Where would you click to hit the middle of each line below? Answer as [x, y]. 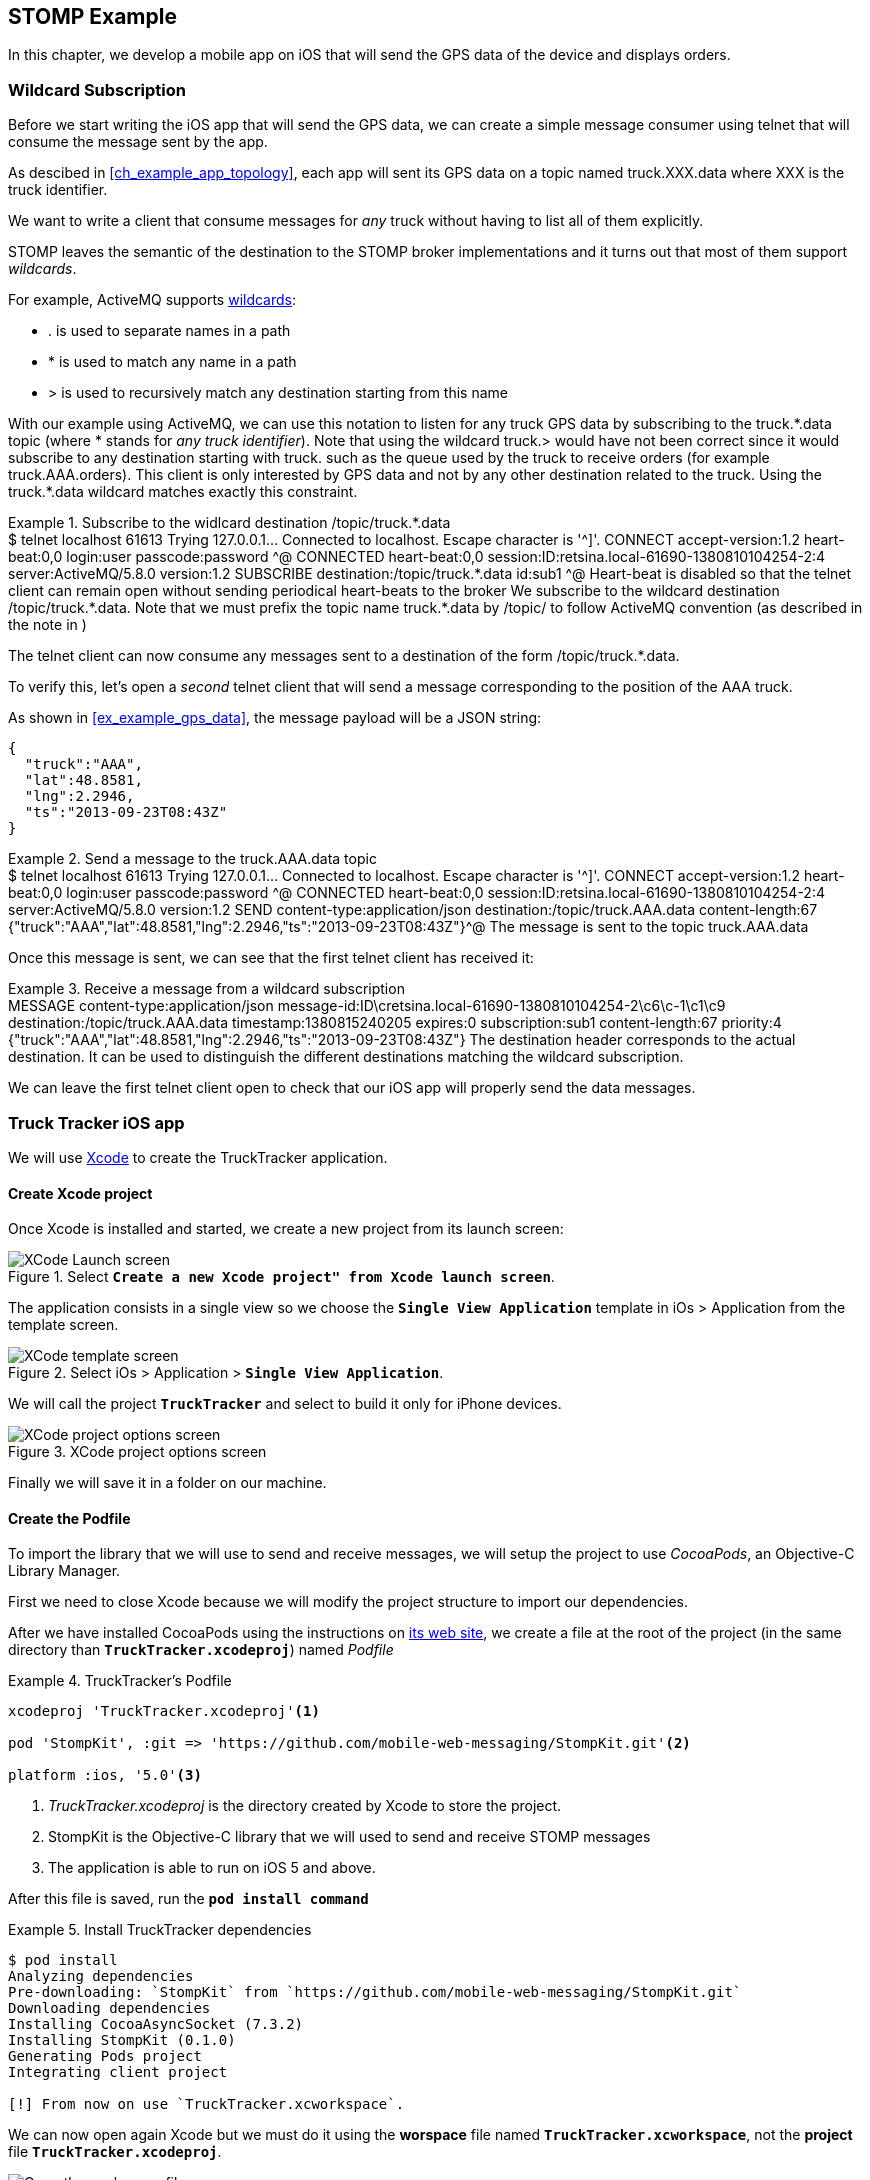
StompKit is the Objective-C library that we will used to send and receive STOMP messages [349, 1837]
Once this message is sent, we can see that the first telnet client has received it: [271, 958]
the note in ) [47, 625]
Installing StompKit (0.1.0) [122, 2040]
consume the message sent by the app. [138, 142]
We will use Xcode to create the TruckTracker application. [198, 1157]
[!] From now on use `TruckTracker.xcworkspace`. [206, 2104]
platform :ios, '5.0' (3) [105, 1775]
